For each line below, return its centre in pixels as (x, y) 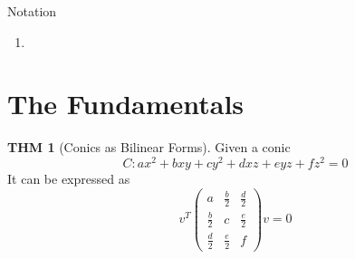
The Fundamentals (126, 104)
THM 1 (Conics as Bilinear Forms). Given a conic (149, 147)
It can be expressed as (69, 178)
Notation (32, 11)
